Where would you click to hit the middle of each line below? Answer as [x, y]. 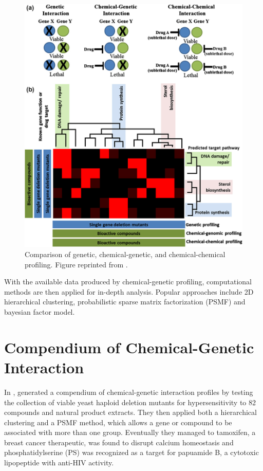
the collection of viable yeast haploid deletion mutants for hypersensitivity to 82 [130, 402]
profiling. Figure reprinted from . [76, 264]
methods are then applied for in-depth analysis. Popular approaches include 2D [129, 291]
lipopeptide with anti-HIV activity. [59, 463]
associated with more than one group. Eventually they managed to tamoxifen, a [130, 432]
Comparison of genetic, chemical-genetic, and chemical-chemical [125, 254]
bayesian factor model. [40, 312]
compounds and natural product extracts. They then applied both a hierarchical [130, 412]
